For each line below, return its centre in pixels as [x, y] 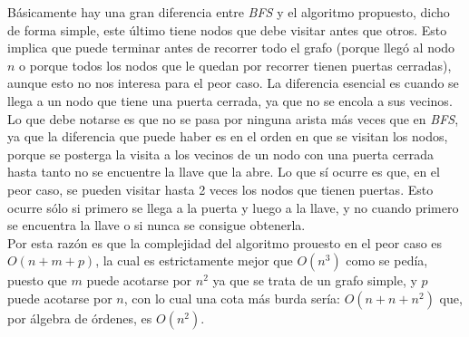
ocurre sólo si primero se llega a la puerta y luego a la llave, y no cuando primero [233, 207]
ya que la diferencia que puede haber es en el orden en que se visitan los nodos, [228, 136]
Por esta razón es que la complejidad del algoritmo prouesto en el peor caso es [225, 242]
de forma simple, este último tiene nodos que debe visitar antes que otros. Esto [227, 29]
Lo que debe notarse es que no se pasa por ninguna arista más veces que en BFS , [233, 118]
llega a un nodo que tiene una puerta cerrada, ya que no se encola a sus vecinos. [230, 100]
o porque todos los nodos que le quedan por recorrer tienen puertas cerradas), [235, 65]
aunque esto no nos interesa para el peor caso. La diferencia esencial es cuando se [233, 83]
